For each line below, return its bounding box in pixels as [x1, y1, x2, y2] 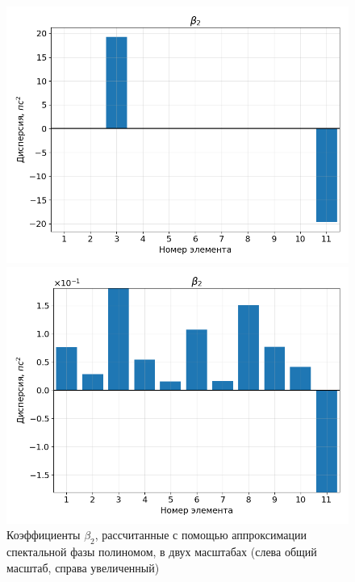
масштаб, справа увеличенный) [6, 559, 160, 576]
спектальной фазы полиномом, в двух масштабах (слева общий [6, 542, 317, 559]
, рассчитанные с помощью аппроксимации [94, 526, 307, 543]
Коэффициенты [6, 526, 81, 543]
